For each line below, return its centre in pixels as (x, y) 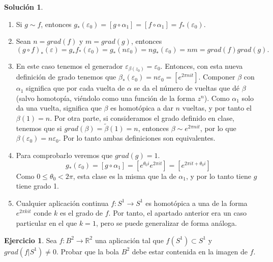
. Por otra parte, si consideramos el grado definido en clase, (142, 118)
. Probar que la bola (88, 251)
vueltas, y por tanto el (217, 108)
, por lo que (218, 128)
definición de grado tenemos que (66, 77)
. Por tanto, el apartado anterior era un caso (178, 213)
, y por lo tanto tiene (218, 176)
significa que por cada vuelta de (75, 88)
